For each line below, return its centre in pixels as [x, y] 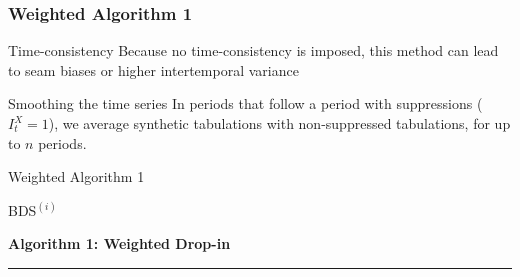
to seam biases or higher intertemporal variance [153, 69]
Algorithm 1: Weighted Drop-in [119, 243]
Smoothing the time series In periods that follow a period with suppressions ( [245, 103]
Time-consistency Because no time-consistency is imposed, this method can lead [253, 50]
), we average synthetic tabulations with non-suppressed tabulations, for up [279, 123]
